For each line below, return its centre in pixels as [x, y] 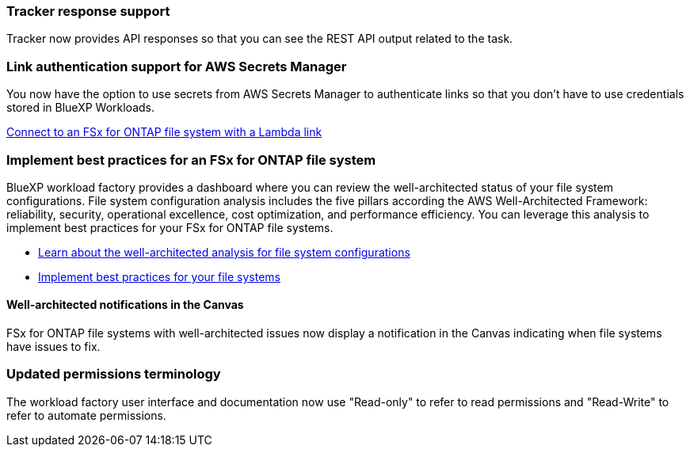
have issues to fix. [53, 347]
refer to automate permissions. [86, 415]
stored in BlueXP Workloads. [80, 108]
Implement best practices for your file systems [159, 276]
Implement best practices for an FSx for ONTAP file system [191, 160]
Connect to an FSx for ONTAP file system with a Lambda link [164, 132]
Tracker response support [88, 11]
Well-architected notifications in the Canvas [125, 305]
